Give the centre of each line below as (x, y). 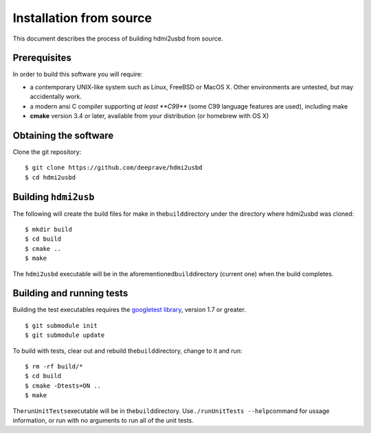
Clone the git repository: (47, 152)
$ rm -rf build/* (54, 367)
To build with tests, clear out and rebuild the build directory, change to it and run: (127, 351)
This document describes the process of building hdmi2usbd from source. (118, 38)
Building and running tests (70, 293)
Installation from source (82, 18)
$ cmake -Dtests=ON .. (63, 386)
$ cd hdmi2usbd (50, 177)
